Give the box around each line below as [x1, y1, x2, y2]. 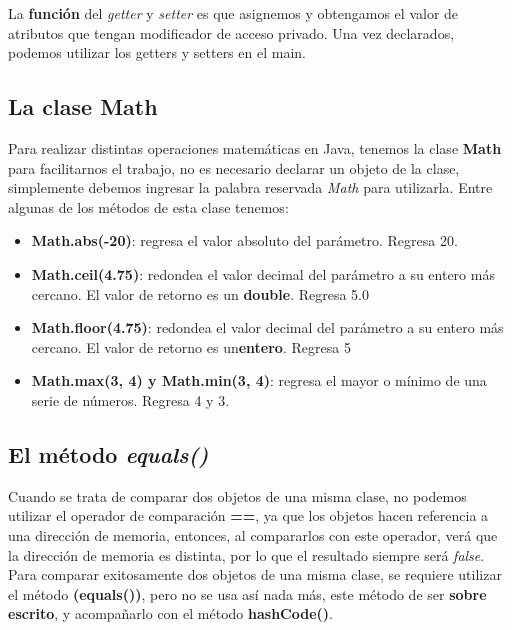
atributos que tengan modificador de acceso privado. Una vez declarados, [8, 22, 455, 43]
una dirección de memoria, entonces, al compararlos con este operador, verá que [8, 524, 498, 545]
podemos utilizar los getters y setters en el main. [8, 42, 306, 63]
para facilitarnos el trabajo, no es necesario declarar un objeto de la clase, [8, 157, 460, 178]
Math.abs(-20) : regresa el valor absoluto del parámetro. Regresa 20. [31, 230, 458, 251]
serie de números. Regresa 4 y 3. [31, 389, 230, 410]
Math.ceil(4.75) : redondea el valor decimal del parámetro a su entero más [31, 263, 495, 284]
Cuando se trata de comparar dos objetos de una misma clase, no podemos [8, 485, 467, 506]
